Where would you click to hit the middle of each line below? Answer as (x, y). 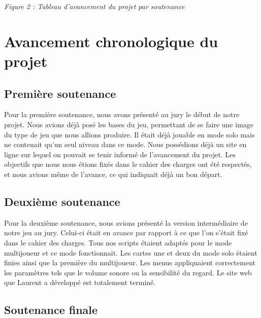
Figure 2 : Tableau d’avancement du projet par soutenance (94, 6)
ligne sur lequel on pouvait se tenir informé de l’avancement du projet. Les (120, 154)
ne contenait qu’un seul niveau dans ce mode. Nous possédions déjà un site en (125, 144)
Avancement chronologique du (111, 41)
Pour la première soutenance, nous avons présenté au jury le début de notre (122, 114)
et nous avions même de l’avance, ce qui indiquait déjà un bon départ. (113, 174)
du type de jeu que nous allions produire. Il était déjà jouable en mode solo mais (129, 134)
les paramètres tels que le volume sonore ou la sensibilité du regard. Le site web (128, 272)
